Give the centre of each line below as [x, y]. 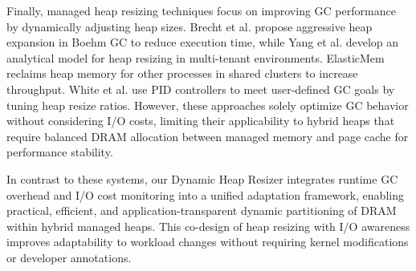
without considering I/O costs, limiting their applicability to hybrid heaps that [201, 121]
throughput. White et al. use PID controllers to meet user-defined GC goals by [201, 89]
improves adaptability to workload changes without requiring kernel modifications [208, 242]
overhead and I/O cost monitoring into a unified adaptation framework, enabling [205, 194]
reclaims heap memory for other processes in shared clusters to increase [182, 73]
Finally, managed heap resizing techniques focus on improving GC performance [201, 10]
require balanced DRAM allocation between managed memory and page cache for [208, 136]
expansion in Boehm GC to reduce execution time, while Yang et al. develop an [203, 42]
